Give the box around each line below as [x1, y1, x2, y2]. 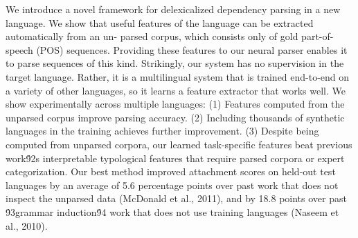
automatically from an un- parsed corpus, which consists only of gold [6, 29, 298, 43]
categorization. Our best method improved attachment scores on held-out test [6, 164, 336, 179]
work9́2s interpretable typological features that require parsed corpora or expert [6, 150, 345, 165]
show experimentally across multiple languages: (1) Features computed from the [6, 97, 345, 111]
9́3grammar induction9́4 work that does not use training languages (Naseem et [6, 204, 339, 219]
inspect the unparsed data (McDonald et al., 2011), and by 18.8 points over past [6, 191, 347, 206]
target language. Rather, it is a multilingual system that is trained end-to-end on [6, 69, 350, 83]
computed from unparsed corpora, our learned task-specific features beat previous [6, 137, 352, 151]
